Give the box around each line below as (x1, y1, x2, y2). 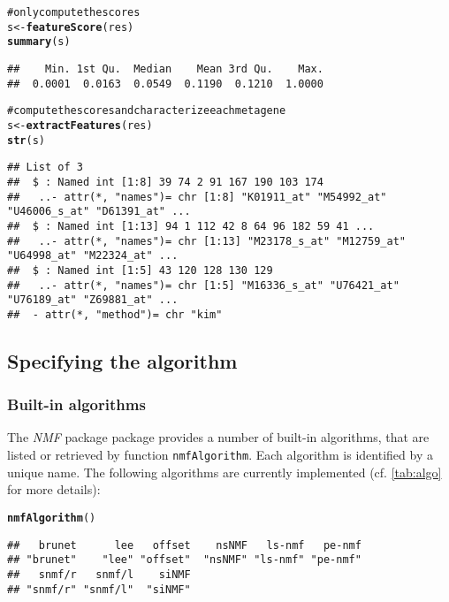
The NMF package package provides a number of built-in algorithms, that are (7, 428, 430, 446)
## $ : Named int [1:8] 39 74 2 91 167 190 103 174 (7, 175, 323, 188)
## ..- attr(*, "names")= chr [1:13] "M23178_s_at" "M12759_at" (7, 234, 407, 248)
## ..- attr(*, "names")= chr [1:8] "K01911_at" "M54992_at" (7, 190, 387, 203)
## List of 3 (7, 161, 83, 174)
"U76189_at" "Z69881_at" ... (7, 293, 179, 307)
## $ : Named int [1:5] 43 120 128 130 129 (7, 263, 273, 277)
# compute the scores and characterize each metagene (7, 104, 286, 118)
